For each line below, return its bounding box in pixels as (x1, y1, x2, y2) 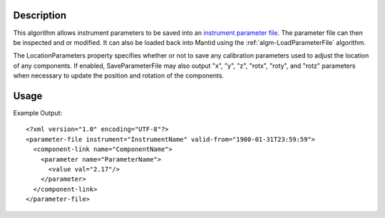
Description (13, 9, 67, 21)
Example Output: (13, 108, 63, 117)
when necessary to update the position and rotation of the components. (13, 71, 225, 80)
